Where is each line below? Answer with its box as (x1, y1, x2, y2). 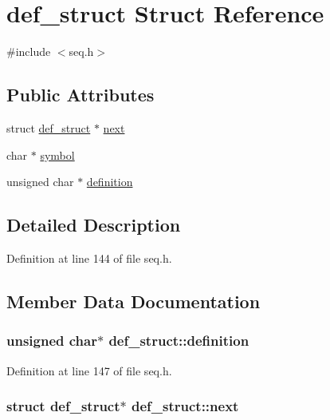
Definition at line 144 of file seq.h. (6, 249, 172, 266)
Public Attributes (6, 82, 155, 107)
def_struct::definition (108, 331, 249, 351)
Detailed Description (6, 212, 181, 237)
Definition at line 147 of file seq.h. (6, 362, 172, 378)
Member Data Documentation (6, 288, 261, 313)
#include (6, 43, 51, 60)
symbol (40, 146, 75, 163)
